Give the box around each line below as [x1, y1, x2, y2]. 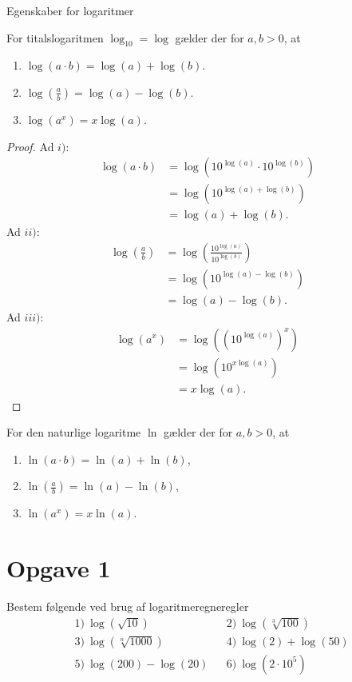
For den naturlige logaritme [6, 424, 141, 441]
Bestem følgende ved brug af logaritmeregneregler [6, 598, 249, 615]
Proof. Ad [6, 138, 54, 154]
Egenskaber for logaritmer [6, 2, 134, 18]
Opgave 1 [6, 552, 111, 584]
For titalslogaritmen [6, 29, 104, 46]
